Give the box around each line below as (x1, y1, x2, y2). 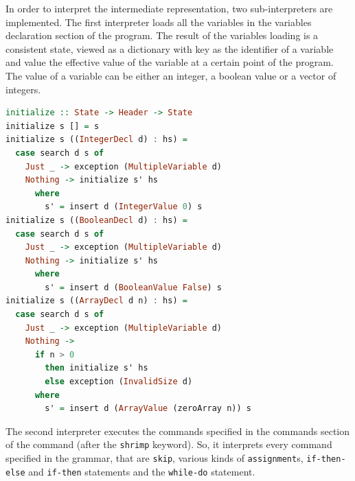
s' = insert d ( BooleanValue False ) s (45, 282, 222, 292)
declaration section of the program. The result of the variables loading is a (5, 28, 319, 43)
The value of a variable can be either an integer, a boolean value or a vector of (5, 68, 336, 82)
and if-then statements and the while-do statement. (28, 464, 255, 478)
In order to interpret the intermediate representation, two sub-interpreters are (5, 1, 333, 15)
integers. (5, 82, 41, 96)
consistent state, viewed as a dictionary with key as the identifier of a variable (5, 41, 334, 56)
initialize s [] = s (5, 121, 100, 131)
